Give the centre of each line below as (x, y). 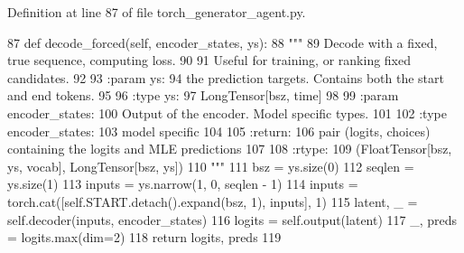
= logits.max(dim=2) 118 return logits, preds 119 (144, 237)
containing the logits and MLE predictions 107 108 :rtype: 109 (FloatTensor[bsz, (230, 149)
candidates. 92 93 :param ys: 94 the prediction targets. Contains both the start (226, 77)
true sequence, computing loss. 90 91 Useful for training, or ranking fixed (209, 60)
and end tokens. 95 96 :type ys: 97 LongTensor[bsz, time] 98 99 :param (203, 95)
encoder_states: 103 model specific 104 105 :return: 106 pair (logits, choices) (219, 131)
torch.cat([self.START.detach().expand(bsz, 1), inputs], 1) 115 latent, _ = (213, 201)
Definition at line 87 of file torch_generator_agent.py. (157, 12)
